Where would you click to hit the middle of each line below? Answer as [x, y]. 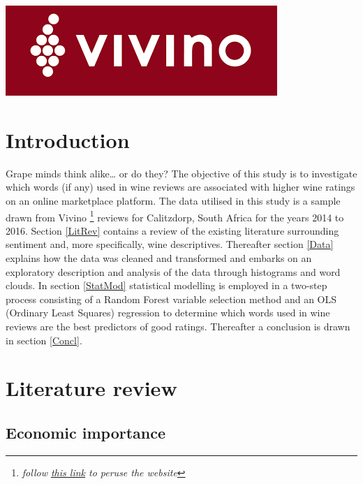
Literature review [91, 388]
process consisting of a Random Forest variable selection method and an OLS [171, 299]
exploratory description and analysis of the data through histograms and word [173, 271]
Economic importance [86, 432]
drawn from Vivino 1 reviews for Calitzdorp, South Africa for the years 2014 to [175, 216]
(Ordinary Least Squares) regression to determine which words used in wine [168, 313]
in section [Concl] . [44, 340]
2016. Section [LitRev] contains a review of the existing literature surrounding [172, 230]
